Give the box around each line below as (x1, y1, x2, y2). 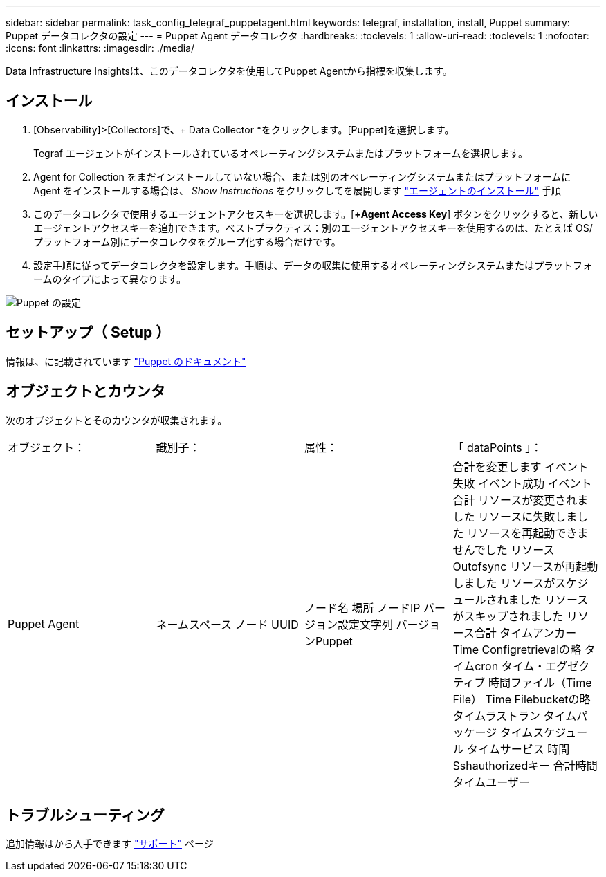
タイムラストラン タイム (452, 708, 577, 723)
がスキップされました (452, 609, 564, 623)
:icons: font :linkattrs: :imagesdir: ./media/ (6, 42, 195, 54)
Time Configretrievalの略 (452, 642, 582, 656)
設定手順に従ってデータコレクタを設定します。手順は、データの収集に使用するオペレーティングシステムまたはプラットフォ (33, 259, 593, 271)
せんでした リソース (452, 542, 555, 557)
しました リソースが (452, 575, 555, 590)
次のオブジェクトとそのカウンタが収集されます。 (6, 414, 228, 426)
